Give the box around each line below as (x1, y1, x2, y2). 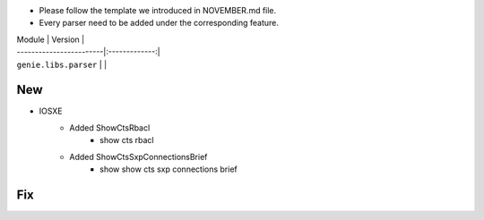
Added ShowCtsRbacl (69, 122, 151, 133)
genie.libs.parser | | (16, 59, 108, 70)
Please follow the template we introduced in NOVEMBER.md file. (39, 5, 277, 15)
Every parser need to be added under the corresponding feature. (39, 18, 280, 29)
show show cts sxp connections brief (99, 164, 238, 174)
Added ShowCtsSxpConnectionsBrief (69, 151, 208, 162)
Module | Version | (16, 34, 85, 45)
